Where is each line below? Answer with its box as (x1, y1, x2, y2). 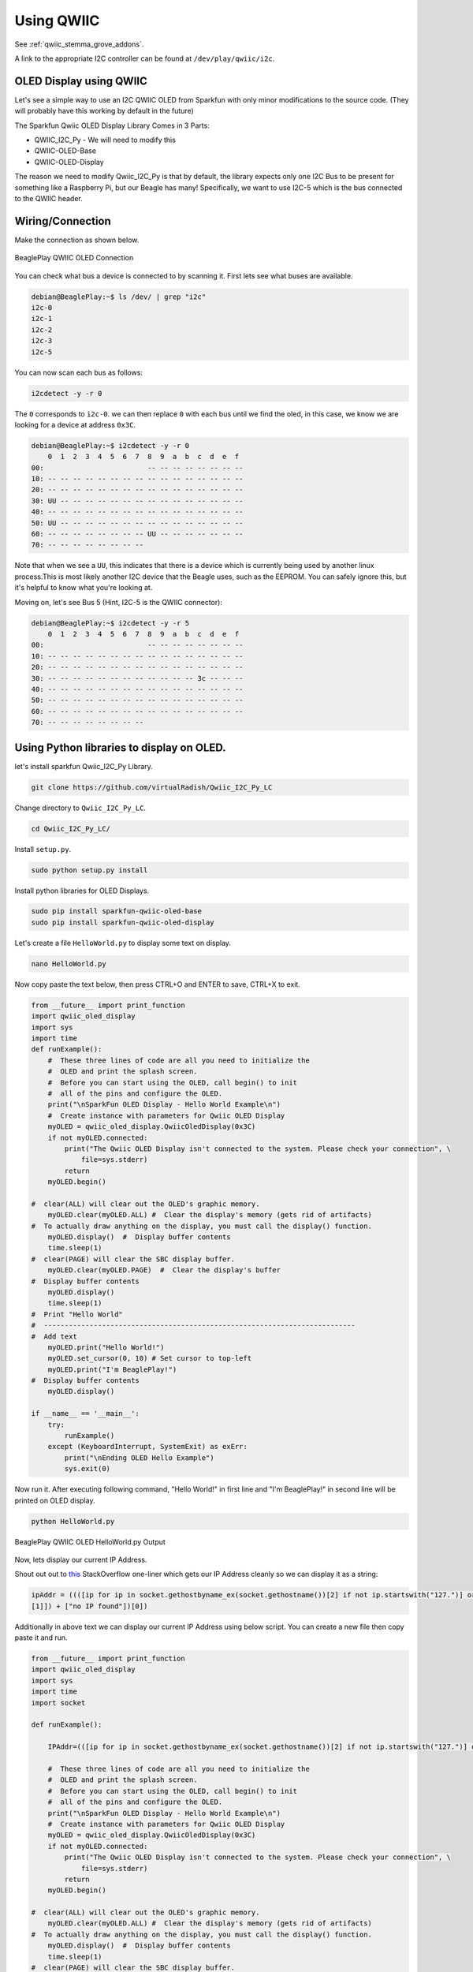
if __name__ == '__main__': (31, 1409, 140, 1418)
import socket (31, 1698, 86, 1707)
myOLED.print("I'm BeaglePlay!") (47, 1365, 177, 1374)
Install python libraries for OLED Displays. (14, 886, 150, 895)
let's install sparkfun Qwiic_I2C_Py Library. (14, 761, 153, 771)
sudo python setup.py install (31, 865, 148, 875)
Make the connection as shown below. (14, 235, 140, 245)
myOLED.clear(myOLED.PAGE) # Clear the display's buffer (47, 1266, 281, 1275)
